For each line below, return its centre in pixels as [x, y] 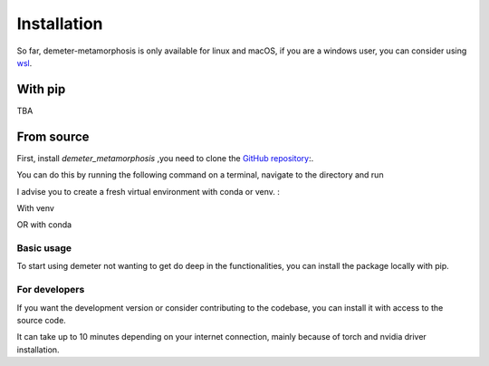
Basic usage [44, 248]
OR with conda [44, 225]
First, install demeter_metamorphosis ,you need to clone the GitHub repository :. [165, 158]
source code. [42, 320]
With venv [35, 207]
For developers [51, 290]
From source [53, 136]
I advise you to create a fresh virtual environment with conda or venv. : [149, 191]
